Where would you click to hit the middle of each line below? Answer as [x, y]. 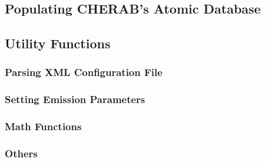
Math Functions [43, 126]
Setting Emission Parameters [75, 99]
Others [21, 153]
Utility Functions [58, 43]
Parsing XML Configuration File [84, 72]
